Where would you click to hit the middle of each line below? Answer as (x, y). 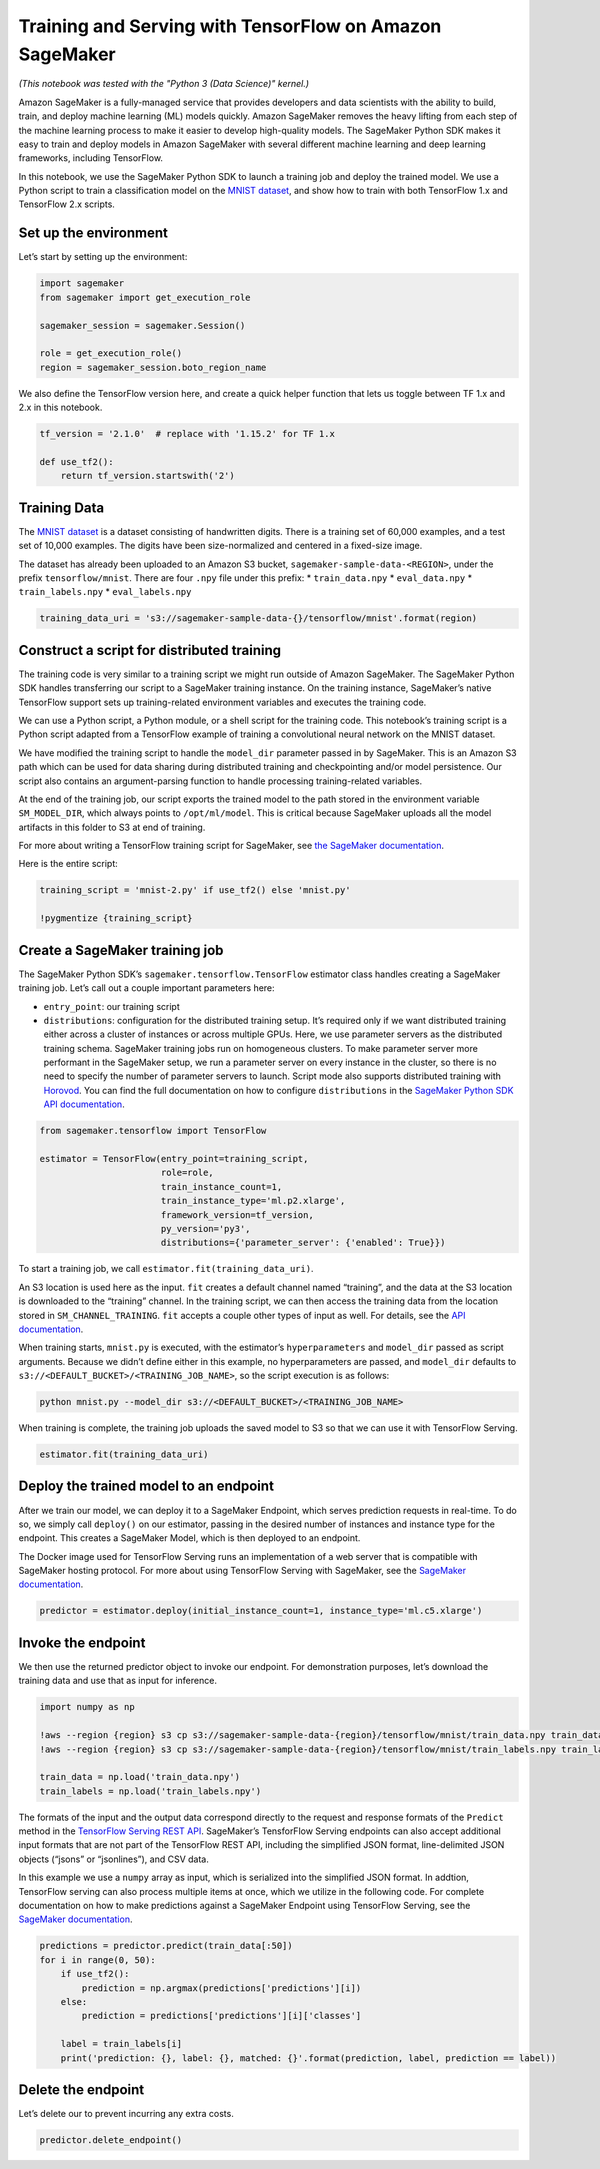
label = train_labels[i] (121, 2044)
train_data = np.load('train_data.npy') (139, 1777)
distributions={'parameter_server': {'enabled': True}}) (303, 1243)
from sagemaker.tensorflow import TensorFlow (153, 1131)
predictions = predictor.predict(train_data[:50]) (166, 1946)
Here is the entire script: (68, 864)
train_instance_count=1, (221, 1186)
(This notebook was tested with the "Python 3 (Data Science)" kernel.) (164, 84)
